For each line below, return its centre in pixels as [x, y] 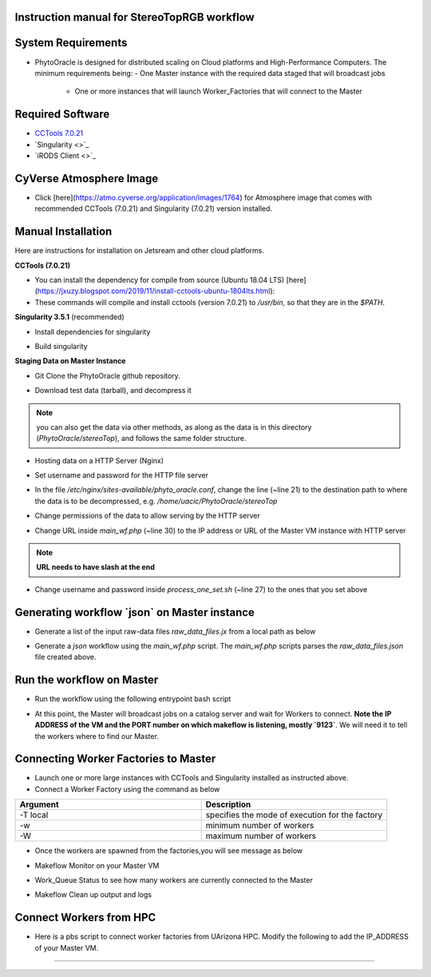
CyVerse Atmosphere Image [87, 179]
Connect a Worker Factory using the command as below [127, 789]
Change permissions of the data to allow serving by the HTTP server [148, 516]
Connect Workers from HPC [85, 917]
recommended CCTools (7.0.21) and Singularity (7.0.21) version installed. [154, 209]
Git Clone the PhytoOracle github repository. [108, 375]
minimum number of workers [260, 825]
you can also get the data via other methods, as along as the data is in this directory [174, 427]
